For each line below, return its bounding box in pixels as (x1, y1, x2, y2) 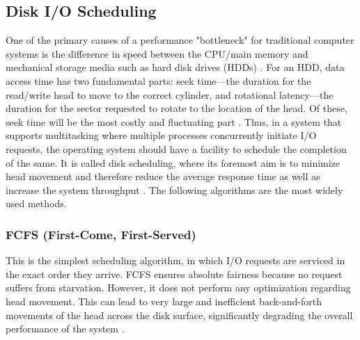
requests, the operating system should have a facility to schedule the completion (6, 141, 347, 156)
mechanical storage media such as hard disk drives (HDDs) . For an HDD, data (6, 60, 345, 74)
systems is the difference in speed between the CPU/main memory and (6, 46, 308, 60)
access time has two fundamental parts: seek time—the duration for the (6, 73, 311, 88)
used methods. (6, 196, 67, 211)
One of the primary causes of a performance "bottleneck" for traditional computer (6, 33, 354, 47)
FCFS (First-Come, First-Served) (6, 225, 196, 243)
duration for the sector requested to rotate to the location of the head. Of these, (6, 101, 347, 115)
